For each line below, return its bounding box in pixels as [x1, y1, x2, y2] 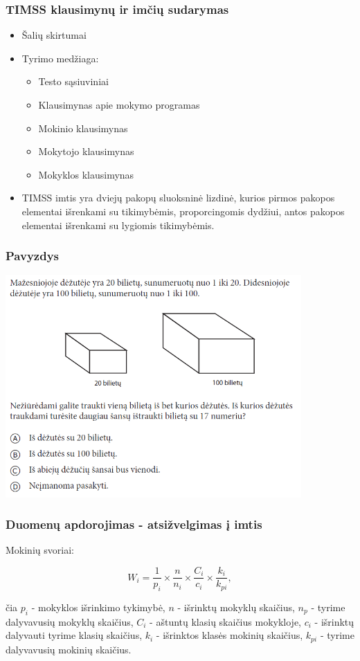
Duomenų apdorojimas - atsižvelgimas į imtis [6, 516, 262, 533]
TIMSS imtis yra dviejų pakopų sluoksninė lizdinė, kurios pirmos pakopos [21, 190, 335, 205]
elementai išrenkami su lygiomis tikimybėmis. [21, 217, 215, 232]
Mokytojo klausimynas [38, 144, 134, 159]
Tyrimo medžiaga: [21, 51, 99, 65]
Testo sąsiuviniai [38, 74, 109, 89]
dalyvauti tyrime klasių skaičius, [6, 628, 143, 642]
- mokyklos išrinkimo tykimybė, [31, 599, 165, 614]
